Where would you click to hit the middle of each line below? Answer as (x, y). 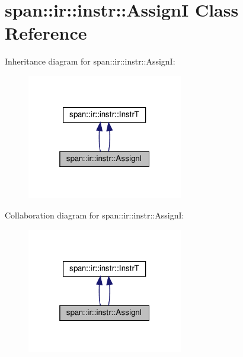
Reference (46, 33)
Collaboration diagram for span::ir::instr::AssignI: (95, 215)
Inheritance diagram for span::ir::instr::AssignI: (90, 61)
